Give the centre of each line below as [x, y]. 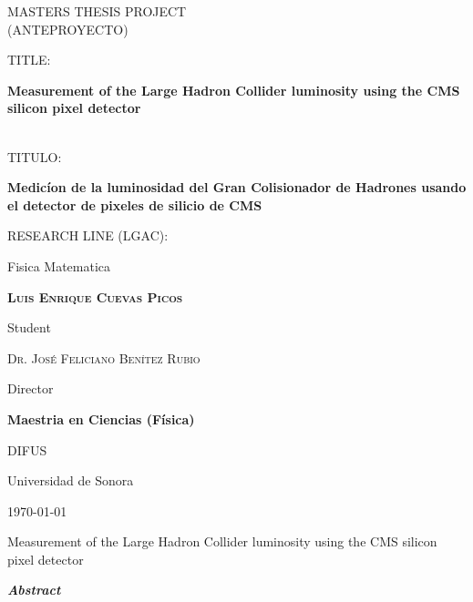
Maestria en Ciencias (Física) [101, 418]
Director [31, 388]
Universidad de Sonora [71, 480]
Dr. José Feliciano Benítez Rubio [104, 357]
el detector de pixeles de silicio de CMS [135, 204]
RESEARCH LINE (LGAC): [88, 235]
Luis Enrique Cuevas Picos [95, 296]
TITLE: [29, 60]
